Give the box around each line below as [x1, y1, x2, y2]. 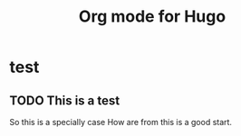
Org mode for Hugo [78, 6, 227, 27]
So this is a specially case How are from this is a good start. [9, 117, 233, 127]
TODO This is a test [9, 93, 120, 108]
